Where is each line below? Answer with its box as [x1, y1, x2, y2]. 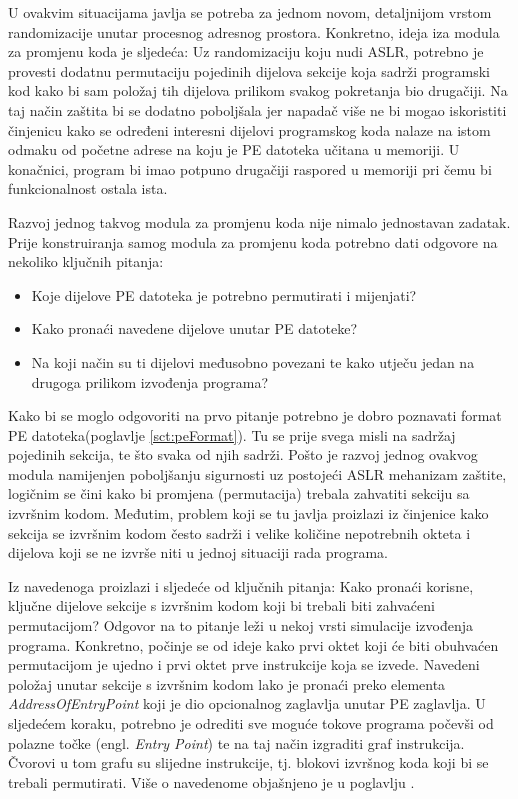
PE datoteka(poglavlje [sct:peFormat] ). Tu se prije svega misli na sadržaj [8, 424, 456, 445]
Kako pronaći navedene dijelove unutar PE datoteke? [31, 318, 358, 339]
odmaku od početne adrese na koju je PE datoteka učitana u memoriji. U [8, 139, 460, 160]
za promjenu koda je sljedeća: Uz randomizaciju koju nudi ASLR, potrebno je [8, 41, 484, 62]
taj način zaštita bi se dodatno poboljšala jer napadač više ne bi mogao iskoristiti [8, 99, 507, 120]
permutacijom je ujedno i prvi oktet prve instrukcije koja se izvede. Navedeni [8, 654, 480, 675]
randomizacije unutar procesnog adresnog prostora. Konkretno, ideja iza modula [8, 21, 500, 42]
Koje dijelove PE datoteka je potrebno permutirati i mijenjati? [31, 284, 417, 305]
